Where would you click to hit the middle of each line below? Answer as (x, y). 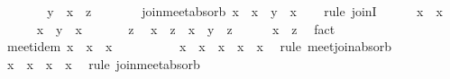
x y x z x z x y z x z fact (186, 28)
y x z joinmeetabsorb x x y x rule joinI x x (245, 11)
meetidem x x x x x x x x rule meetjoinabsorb (199, 46)
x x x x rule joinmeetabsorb (103, 63)
